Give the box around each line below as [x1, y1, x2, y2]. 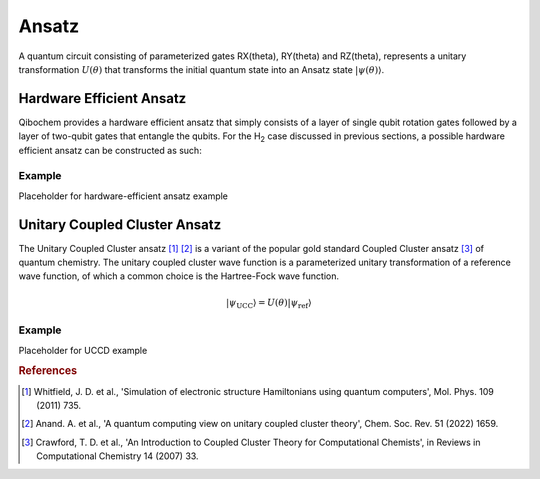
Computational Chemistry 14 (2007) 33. [36, 450, 199, 462]
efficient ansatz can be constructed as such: [18, 144, 202, 156]
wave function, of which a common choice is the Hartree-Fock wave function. [18, 270, 340, 282]
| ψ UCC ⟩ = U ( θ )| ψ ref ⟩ [225, 296, 312, 310]
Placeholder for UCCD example [18, 344, 148, 356]
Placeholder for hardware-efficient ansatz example [18, 190, 229, 202]
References [18, 364, 78, 378]
